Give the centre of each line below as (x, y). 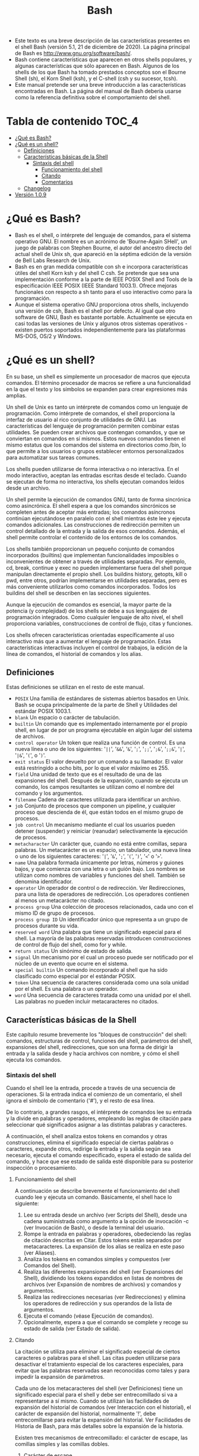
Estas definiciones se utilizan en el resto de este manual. (75, 687)
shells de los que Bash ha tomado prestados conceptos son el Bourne (100, 72)
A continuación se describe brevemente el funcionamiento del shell (97, 1190)
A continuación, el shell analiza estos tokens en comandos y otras (87, 1136)
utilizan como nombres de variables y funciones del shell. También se (100, 875)
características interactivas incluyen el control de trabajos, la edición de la (97, 648)
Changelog (37, 188)
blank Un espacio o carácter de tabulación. (67, 717)
